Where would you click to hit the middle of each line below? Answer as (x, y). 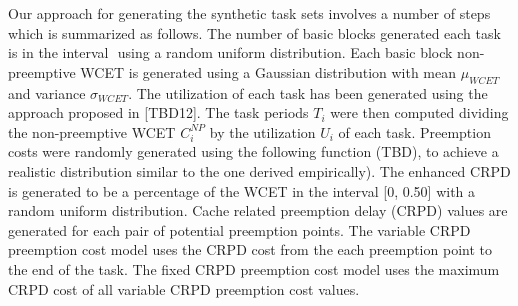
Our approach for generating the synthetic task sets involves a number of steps (249, 13)
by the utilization (262, 131)
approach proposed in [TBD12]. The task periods (158, 112)
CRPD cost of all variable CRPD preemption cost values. (184, 288)
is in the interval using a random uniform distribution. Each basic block (230, 52)
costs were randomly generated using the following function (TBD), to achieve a (253, 151)
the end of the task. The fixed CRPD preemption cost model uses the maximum (254, 268)
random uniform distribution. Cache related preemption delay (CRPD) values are (258, 210)
